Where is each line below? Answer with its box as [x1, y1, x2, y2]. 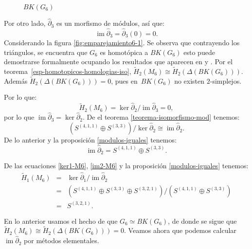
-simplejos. [210, 75, 242, 86]
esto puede [183, 47, 215, 57]
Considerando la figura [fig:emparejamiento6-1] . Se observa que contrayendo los [4, 37, 240, 48]
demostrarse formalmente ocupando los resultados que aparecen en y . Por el [4, 56, 233, 67]
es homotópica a [100, 47, 148, 57]
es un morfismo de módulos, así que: [56, 18, 164, 28]
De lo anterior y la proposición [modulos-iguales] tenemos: [4, 135, 177, 145]
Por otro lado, [4, 18, 46, 28]
